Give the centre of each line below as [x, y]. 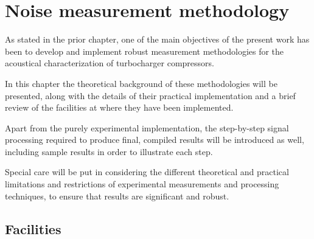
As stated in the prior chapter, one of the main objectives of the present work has [157, 39]
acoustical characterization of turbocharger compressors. [110, 63]
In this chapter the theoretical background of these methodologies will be [141, 83]
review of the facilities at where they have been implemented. [119, 107]
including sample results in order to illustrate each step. [109, 151]
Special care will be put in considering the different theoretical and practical [147, 172]
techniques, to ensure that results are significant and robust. [117, 196]
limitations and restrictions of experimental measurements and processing [142, 184]
